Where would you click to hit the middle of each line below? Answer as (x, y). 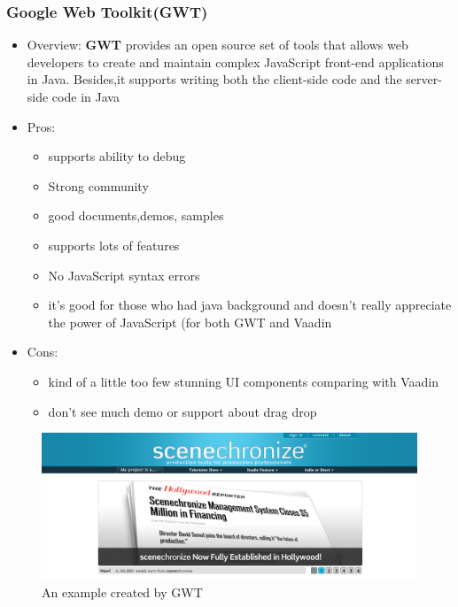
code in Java (85, 96)
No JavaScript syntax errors (124, 275)
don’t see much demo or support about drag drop (182, 411)
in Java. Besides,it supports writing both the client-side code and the (214, 79)
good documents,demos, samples (136, 215)
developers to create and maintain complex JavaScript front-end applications (235, 61)
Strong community (98, 185)
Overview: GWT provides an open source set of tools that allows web (217, 45)
